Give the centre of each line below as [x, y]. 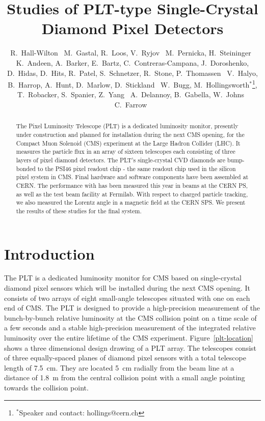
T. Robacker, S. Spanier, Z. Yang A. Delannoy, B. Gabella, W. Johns [131, 94]
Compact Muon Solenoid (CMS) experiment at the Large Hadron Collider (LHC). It [128, 143]
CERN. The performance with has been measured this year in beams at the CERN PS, [132, 185]
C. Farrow [131, 104]
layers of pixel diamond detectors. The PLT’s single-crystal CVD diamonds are [121, 160]
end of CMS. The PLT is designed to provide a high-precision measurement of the [132, 308]
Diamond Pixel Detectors [132, 28]
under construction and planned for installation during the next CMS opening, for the [130, 134]
